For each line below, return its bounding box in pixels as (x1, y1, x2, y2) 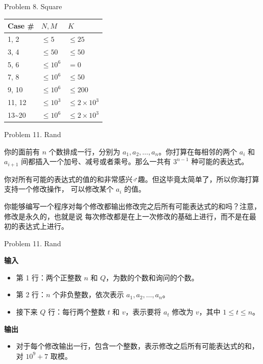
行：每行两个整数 (48, 306, 106, 317)
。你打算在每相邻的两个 (159, 146, 238, 157)
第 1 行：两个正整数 (16, 272, 82, 282)
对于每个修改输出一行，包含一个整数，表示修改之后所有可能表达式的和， (16, 341, 259, 351)
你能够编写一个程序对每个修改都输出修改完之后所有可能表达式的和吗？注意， (4, 200, 261, 211)
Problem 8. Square (4, 1, 62, 11)
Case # (8, 20, 34, 31)
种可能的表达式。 (191, 156, 249, 167)
